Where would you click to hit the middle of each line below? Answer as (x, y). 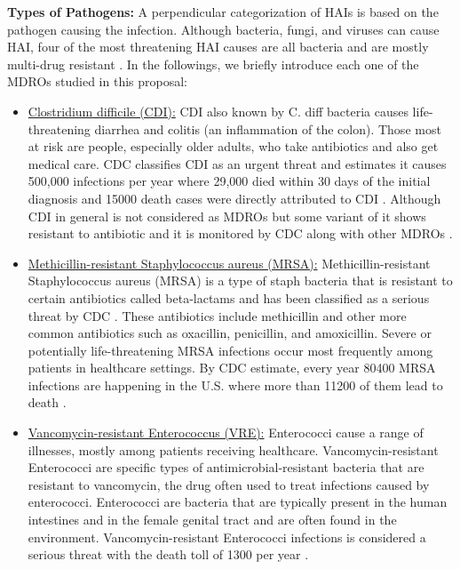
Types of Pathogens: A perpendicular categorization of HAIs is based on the (223, 12)
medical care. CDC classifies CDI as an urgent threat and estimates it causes (237, 163)
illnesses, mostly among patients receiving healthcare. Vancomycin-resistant (233, 449)
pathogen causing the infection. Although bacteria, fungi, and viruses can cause (223, 29)
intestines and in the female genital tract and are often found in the (212, 520)
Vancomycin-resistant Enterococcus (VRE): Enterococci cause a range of (226, 433)
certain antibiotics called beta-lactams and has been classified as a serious (229, 297)
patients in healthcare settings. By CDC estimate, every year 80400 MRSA (232, 368)
